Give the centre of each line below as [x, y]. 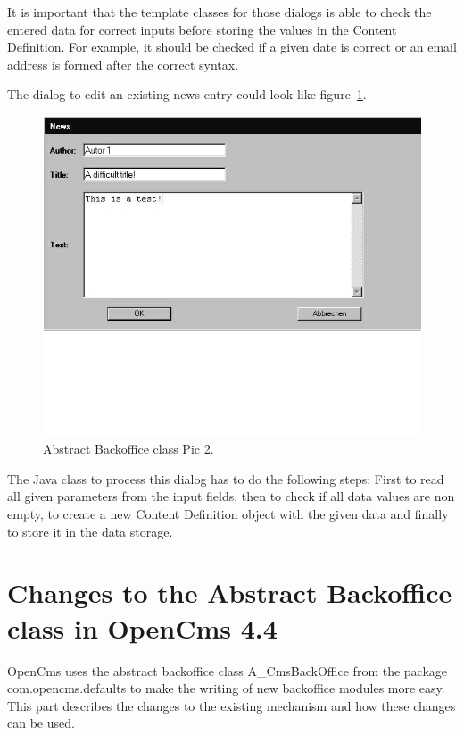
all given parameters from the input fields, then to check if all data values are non [231, 496]
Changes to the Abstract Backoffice [230, 593]
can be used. [41, 723]
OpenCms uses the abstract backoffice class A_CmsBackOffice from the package [228, 670]
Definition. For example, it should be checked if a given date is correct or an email [232, 47]
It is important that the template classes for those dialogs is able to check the [220, 12]
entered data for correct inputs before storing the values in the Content [202, 29]
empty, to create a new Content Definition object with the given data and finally [228, 514]
